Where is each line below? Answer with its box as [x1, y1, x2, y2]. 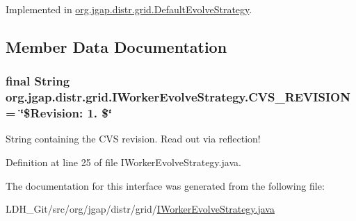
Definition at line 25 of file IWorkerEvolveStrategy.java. [6, 155, 241, 170]
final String [6, 72, 70, 90]
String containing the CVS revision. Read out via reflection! [6, 131, 261, 146]
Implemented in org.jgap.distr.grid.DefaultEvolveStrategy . [6, 2, 252, 16]
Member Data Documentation [6, 35, 227, 57]
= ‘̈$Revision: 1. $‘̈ [6, 104, 112, 122]
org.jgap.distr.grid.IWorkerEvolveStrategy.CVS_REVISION [6, 88, 350, 106]
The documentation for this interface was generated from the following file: [6, 178, 325, 193]
